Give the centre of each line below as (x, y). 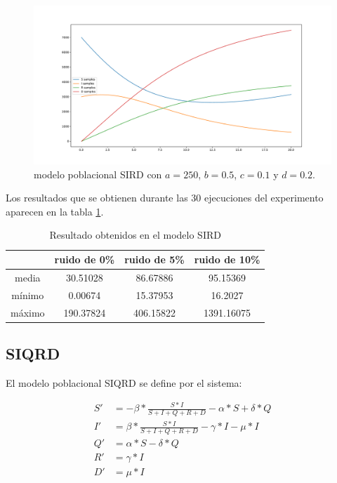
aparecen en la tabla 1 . (55, 211)
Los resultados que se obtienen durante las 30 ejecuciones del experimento (165, 198)
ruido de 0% (85, 259)
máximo (28, 312)
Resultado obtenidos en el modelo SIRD (135, 235)
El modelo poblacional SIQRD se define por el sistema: (124, 382)
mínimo (28, 295)
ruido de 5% (154, 259)
